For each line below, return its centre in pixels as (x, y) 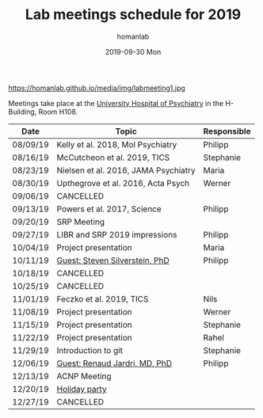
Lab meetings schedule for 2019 (133, 15)
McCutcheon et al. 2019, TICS (113, 158)
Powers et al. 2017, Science (109, 209)
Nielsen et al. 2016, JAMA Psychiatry (126, 170)
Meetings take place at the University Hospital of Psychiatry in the (116, 103)
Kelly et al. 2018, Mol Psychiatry (117, 144)
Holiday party (82, 389)
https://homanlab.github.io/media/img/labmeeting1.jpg (97, 88)
